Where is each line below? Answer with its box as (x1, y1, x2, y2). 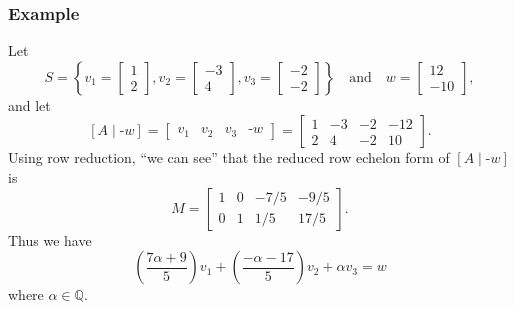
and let (8, 94, 51, 115)
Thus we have (8, 229, 92, 250)
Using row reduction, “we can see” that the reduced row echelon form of (8, 147, 450, 168)
